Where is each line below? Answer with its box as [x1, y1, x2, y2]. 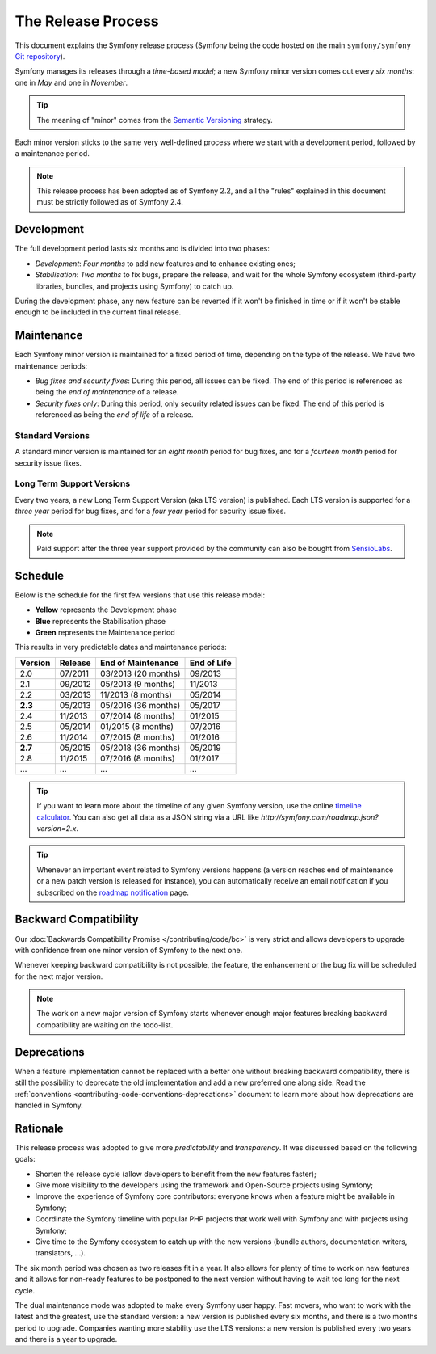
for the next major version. [15, 971, 103, 981]
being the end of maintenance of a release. [35, 387, 179, 397]
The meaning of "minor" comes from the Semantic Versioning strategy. [36, 115, 274, 124]
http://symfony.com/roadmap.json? [261, 812, 379, 822]
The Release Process [15, 12, 159, 30]
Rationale [15, 1121, 64, 1135]
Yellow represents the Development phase [35, 605, 177, 614]
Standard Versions [15, 429, 90, 441]
